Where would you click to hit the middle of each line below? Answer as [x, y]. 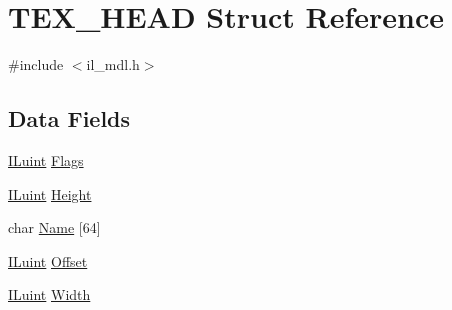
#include [36, 64]
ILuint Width [49, 294]
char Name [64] [54, 227]
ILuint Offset [48, 260]
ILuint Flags [46, 159]
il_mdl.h [113, 64]
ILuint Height [50, 193]
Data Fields [69, 118]
